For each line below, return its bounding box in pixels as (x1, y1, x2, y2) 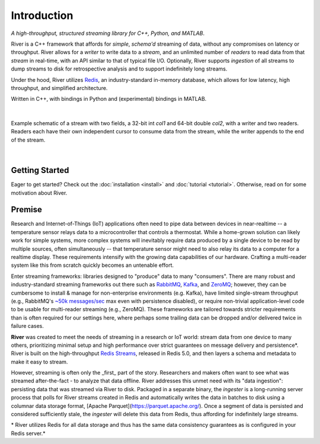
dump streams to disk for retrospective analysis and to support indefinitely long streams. (11, 65, 228, 72)
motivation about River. (11, 189, 68, 196)
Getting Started (11, 165, 69, 175)
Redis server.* (11, 430, 46, 437)
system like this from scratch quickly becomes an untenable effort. (11, 261, 174, 269)
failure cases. (11, 322, 44, 330)
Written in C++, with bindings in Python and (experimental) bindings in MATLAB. (11, 95, 207, 103)
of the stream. (11, 136, 46, 143)
